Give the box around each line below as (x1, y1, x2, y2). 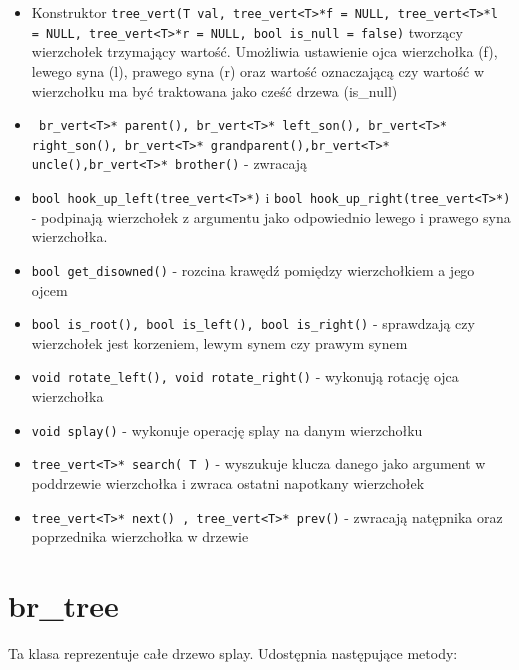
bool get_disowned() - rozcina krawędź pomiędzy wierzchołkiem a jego (31, 259, 475, 280)
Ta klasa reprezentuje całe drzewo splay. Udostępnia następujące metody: (8, 642, 458, 663)
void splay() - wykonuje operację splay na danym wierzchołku (31, 419, 423, 440)
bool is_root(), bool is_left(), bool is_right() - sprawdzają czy (31, 313, 475, 334)
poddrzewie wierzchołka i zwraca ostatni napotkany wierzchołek (31, 472, 425, 493)
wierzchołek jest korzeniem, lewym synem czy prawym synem (31, 332, 408, 353)
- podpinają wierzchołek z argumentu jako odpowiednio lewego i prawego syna (31, 206, 511, 227)
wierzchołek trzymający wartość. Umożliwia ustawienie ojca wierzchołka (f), (31, 41, 498, 62)
